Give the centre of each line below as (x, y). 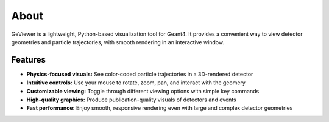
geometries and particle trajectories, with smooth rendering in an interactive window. (118, 42)
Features (28, 60)
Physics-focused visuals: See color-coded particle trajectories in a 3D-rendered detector (140, 74)
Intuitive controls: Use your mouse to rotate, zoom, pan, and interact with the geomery (136, 83)
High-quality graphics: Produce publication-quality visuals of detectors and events (132, 100)
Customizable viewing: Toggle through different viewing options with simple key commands (143, 91)
